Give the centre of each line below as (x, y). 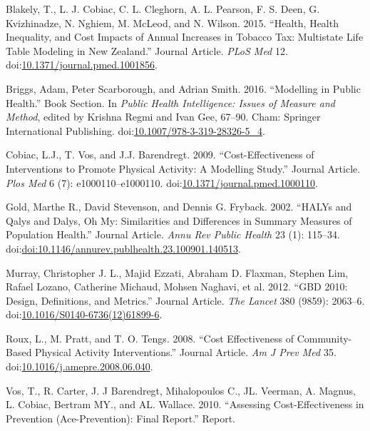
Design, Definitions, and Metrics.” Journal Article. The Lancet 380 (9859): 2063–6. (185, 300)
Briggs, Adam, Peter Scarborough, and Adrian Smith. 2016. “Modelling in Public (183, 88)
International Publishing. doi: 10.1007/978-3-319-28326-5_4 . (135, 130)
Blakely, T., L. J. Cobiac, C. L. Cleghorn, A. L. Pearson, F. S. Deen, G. (163, 9)
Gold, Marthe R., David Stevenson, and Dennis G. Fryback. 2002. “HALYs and (179, 207)
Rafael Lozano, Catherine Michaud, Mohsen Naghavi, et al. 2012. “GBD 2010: (177, 287)
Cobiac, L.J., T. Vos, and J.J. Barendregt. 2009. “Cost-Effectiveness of (160, 154)
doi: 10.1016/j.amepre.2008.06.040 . (79, 366)
